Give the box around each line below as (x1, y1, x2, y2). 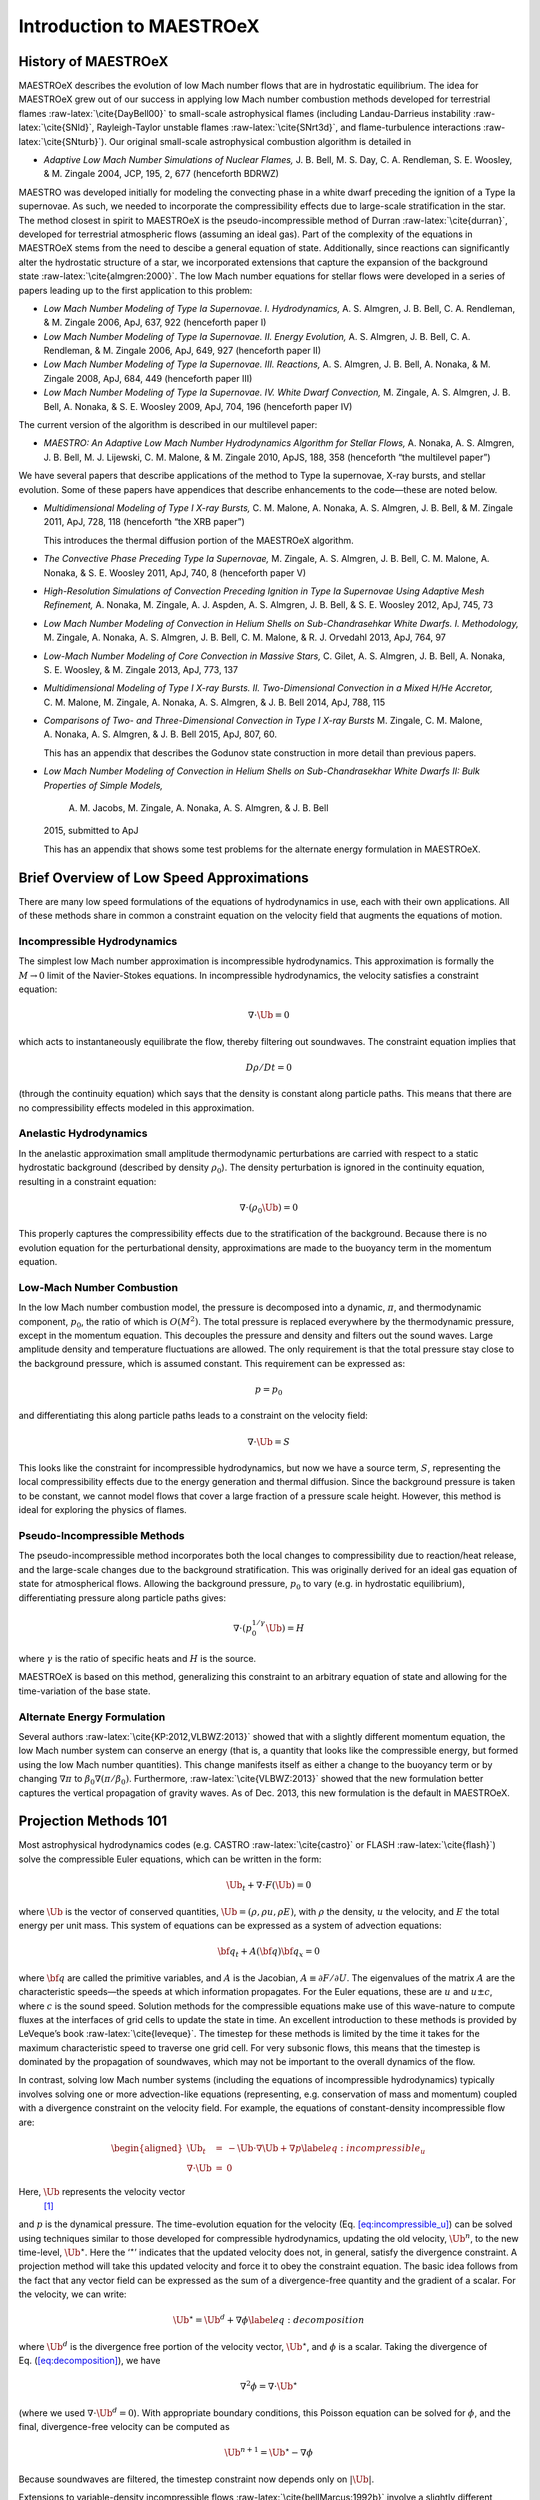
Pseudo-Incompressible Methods (18, 1528, 185, 1542)
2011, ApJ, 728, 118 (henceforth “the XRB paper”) (43, 516, 245, 528)
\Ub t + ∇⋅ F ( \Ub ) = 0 (226, 1880, 312, 1893)
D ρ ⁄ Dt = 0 (245, 1061, 292, 1073)
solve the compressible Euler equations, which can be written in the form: (18, 1853, 322, 1865)
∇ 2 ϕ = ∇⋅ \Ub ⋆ (240, 2379, 298, 2392)
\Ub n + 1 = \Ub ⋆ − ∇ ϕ (224, 2445, 314, 2459)
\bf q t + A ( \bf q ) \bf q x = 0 (217, 1946, 320, 1959)
